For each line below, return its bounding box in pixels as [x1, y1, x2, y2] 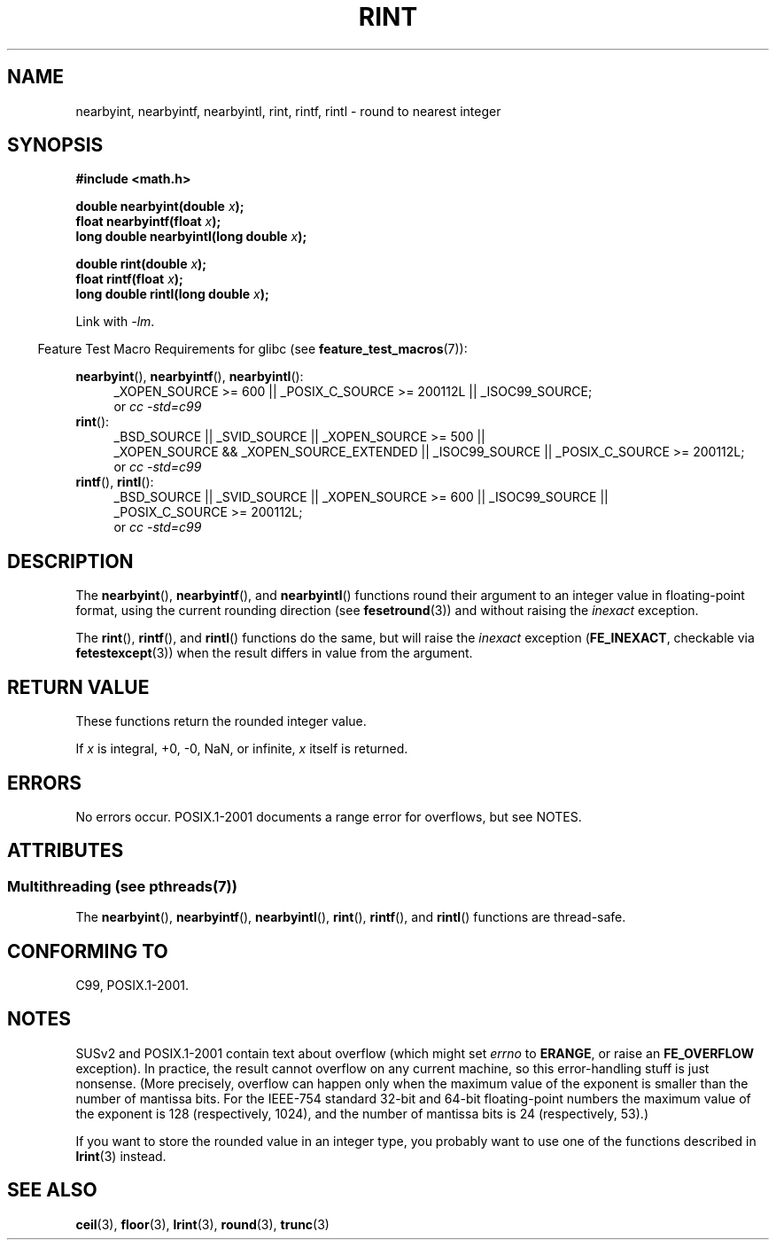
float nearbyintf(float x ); [75, 214, 221, 230]
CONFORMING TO [7, 939, 168, 963]
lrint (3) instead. [75, 1148, 167, 1164]
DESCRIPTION [7, 549, 134, 573]
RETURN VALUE [7, 675, 150, 698]
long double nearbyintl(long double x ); [75, 229, 307, 245]
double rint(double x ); [75, 256, 207, 272]
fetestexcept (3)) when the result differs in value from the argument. [75, 645, 473, 661]
